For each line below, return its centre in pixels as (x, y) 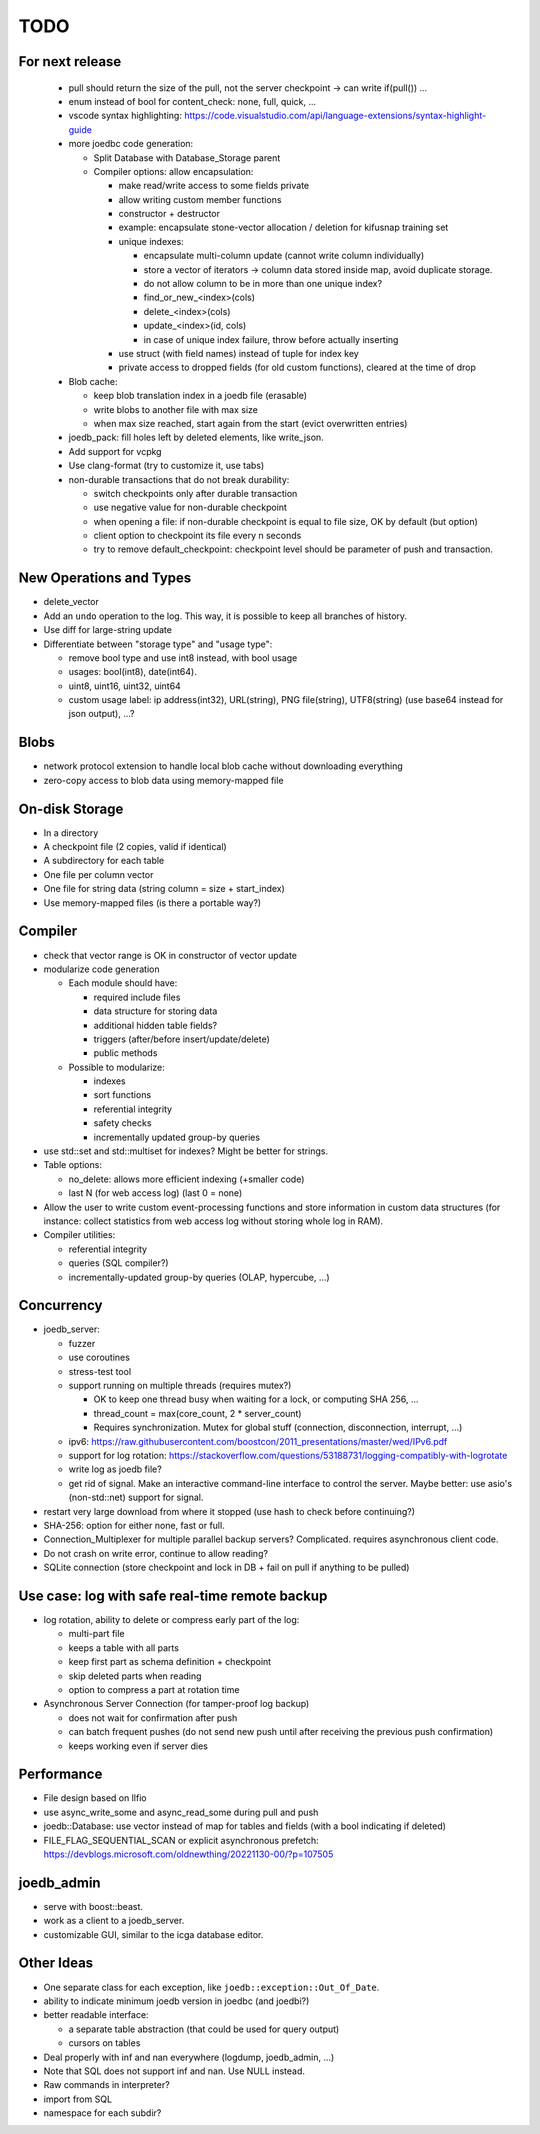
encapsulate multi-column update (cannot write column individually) (284, 256)
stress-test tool (100, 1371)
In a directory (71, 832)
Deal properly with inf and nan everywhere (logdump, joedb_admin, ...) (189, 2057)
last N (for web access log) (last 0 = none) (155, 1193)
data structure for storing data (155, 1011)
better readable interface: (96, 2015)
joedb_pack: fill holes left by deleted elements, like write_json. (196, 437)
